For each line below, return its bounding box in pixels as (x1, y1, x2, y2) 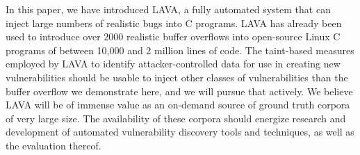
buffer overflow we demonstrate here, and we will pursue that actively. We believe (6, 83, 353, 98)
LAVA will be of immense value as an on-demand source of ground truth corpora (6, 97, 350, 112)
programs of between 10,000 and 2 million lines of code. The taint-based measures (6, 42, 354, 57)
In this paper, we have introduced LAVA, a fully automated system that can (6, 2, 331, 16)
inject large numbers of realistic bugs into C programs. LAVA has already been (6, 15, 342, 30)
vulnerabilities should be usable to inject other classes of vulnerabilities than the (6, 70, 348, 84)
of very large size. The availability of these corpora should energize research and (6, 111, 346, 125)
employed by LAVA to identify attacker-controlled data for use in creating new (6, 56, 341, 71)
